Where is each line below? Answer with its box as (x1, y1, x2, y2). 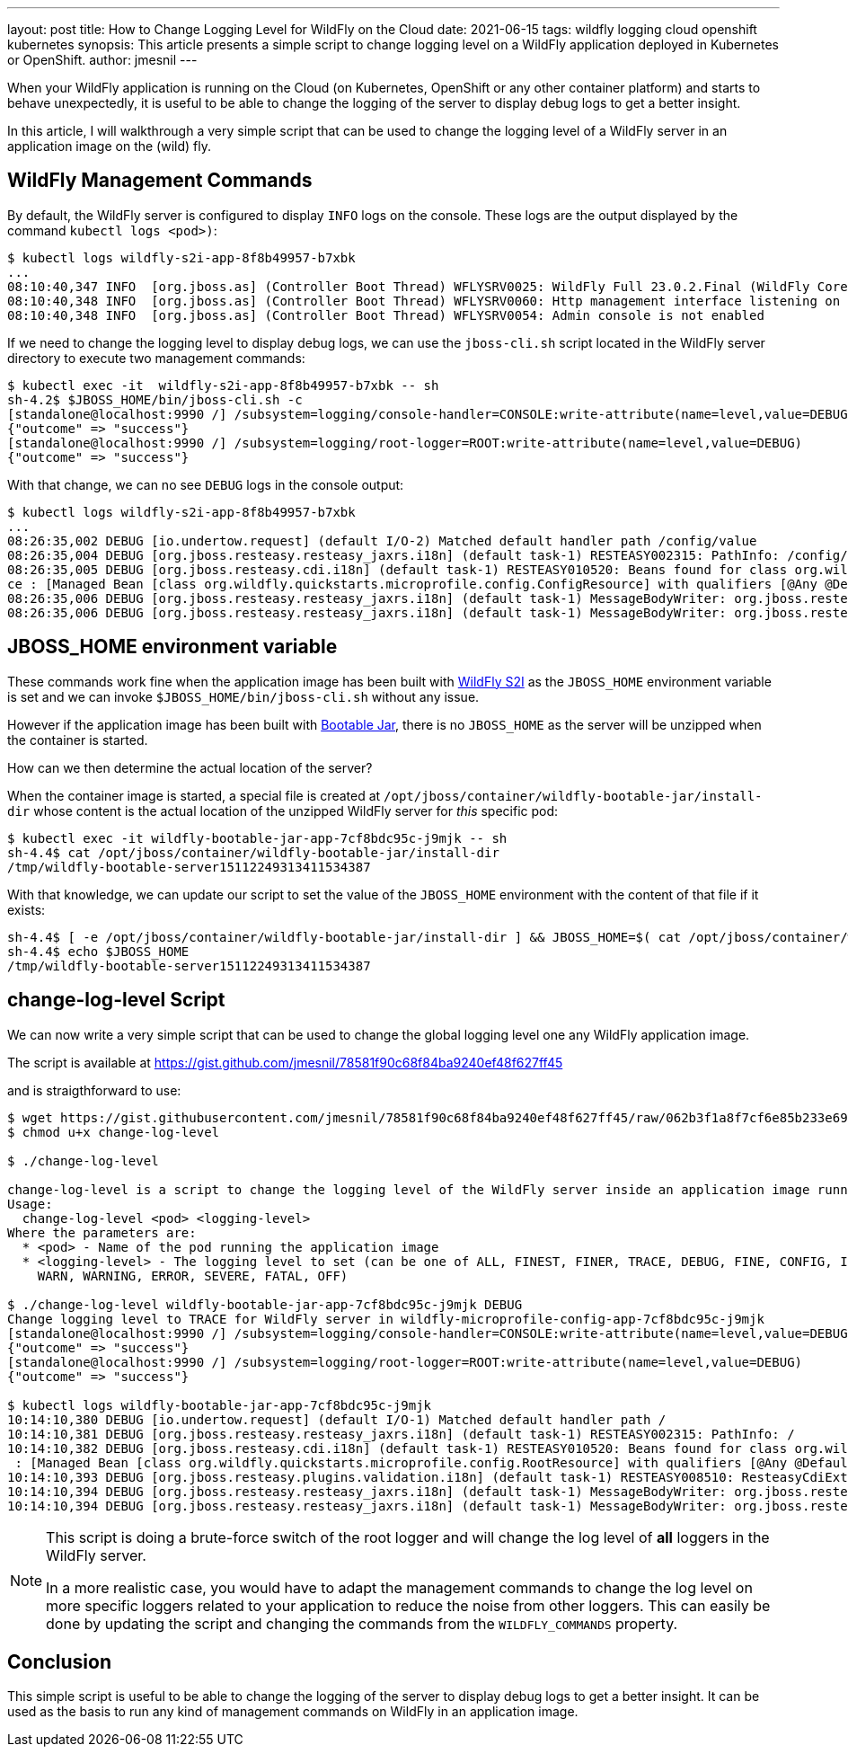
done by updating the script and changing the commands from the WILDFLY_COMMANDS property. (46, 1614, 678, 1633)
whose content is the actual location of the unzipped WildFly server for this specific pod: (33, 802, 559, 819)
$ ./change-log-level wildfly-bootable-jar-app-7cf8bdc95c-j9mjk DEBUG (7, 1297, 523, 1312)
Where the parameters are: (7, 1225, 197, 1240)
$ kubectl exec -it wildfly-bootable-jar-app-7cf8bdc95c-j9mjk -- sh (7, 830, 508, 846)
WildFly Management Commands (7, 169, 313, 192)
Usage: (7, 1196, 53, 1211)
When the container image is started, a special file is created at (7, 787, 381, 803)
